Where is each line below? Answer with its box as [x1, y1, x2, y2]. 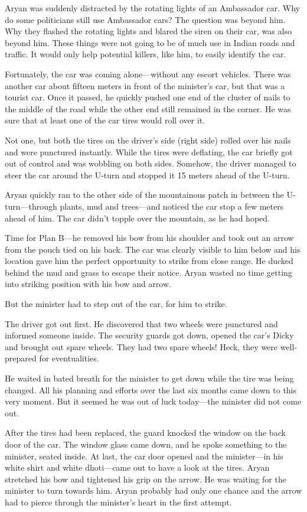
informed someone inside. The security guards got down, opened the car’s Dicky [5, 329, 294, 341]
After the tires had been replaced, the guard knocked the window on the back [5, 426, 286, 439]
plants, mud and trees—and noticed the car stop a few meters [60, 200, 284, 212]
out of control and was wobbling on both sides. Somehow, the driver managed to [5, 157, 296, 169]
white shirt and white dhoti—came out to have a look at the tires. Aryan [5, 461, 270, 474]
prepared [5, 352, 37, 364]
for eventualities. [39, 352, 99, 364]
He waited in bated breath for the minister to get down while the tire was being [5, 372, 294, 384]
